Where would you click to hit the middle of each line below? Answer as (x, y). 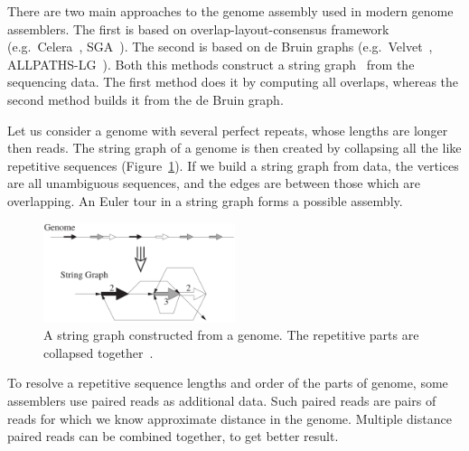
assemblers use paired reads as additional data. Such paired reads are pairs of (222, 401)
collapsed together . (98, 352)
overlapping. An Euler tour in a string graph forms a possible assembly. (205, 200)
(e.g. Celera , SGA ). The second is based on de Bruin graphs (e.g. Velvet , (220, 47)
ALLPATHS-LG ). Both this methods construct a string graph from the (211, 64)
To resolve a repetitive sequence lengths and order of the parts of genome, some (228, 383)
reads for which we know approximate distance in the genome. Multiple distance (230, 418)
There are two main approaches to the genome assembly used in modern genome (230, 11)
